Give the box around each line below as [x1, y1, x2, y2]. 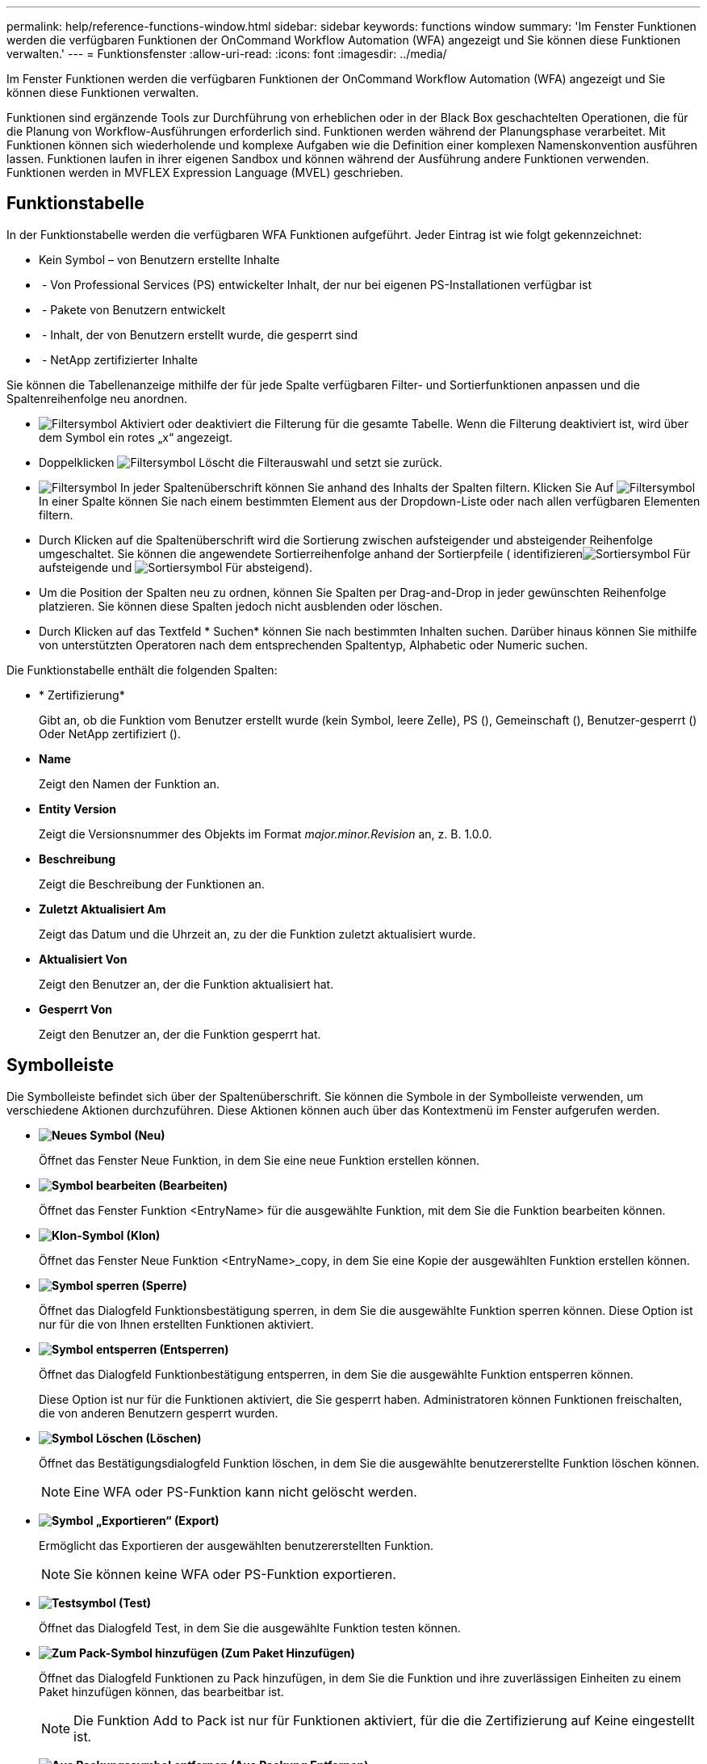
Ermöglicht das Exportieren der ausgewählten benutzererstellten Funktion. [39, 1538, 434, 1552]
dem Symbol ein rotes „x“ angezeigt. [39, 430, 233, 444]
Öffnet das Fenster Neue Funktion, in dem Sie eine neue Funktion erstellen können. [39, 1153, 479, 1167]
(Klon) [126, 1228, 161, 1242]
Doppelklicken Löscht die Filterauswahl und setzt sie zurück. [39, 455, 443, 469]
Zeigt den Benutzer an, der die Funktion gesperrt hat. [39, 1027, 321, 1041]
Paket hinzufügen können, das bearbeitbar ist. [39, 1684, 284, 1699]
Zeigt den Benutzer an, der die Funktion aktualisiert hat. [39, 976, 334, 991]
